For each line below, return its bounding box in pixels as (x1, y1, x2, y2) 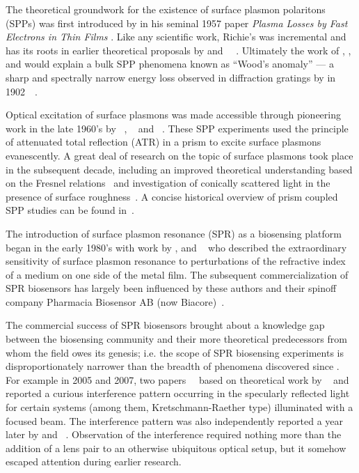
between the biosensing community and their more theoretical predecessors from (6, 332, 347, 346)
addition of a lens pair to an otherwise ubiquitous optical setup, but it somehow (6, 440, 346, 455)
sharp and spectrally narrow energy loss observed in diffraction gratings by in (6, 70, 336, 84)
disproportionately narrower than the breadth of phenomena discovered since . (6, 359, 340, 373)
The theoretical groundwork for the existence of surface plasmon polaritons (6, 2, 326, 16)
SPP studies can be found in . (6, 203, 134, 217)
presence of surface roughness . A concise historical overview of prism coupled (6, 189, 338, 203)
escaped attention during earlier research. (6, 454, 182, 469)
